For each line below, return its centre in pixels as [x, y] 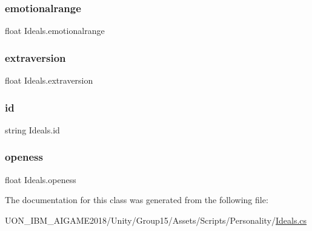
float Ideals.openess [41, 179]
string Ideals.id [32, 129]
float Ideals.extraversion [49, 80]
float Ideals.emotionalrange [55, 31]
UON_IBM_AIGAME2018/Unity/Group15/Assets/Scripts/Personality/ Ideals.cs [156, 220]
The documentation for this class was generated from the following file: [137, 200]
